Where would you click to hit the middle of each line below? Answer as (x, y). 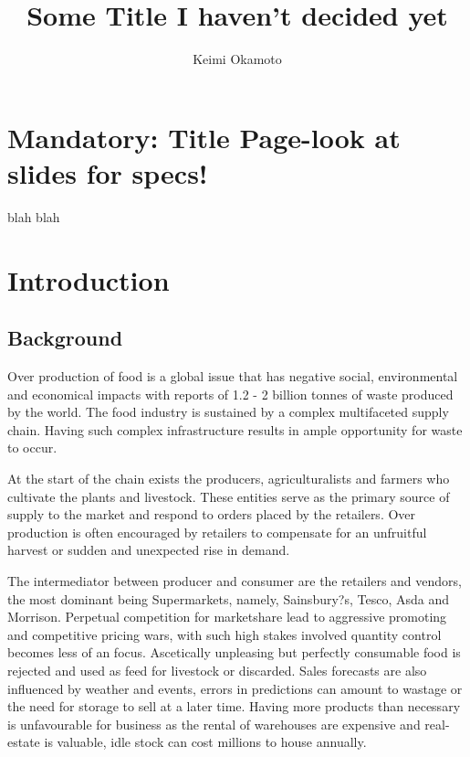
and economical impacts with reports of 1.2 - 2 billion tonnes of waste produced (230, 394)
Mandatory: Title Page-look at (204, 137)
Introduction (89, 279)
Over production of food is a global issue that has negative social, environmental (233, 376)
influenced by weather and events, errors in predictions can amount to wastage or (235, 688)
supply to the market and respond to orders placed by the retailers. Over (212, 514)
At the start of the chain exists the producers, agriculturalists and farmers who (229, 478)
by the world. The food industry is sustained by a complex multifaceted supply (228, 412)
